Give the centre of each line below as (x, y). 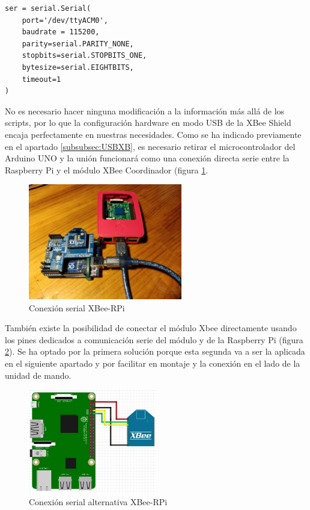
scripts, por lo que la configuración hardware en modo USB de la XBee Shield (148, 123)
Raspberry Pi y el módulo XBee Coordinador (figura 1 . (107, 169)
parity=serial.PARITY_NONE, (78, 44)
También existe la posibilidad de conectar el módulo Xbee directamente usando (151, 328)
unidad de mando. (38, 375)
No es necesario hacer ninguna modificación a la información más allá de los (145, 110)
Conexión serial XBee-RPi (77, 307)
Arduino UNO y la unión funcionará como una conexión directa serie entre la (147, 158)
